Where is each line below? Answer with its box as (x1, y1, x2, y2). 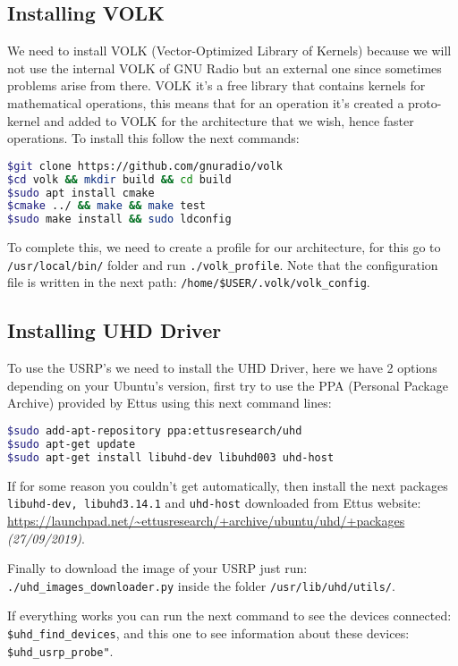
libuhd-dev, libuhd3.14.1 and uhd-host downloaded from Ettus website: (7, 493, 421, 512)
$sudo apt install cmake (7, 186, 155, 199)
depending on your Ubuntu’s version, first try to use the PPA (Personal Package (7, 375, 448, 394)
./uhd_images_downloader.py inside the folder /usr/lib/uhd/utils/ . (7, 576, 395, 594)
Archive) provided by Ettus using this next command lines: (7, 393, 332, 412)
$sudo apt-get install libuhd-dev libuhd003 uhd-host (7, 451, 335, 464)
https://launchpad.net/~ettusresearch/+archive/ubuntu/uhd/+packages (7, 510, 405, 529)
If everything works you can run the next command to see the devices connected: (7, 606, 452, 625)
